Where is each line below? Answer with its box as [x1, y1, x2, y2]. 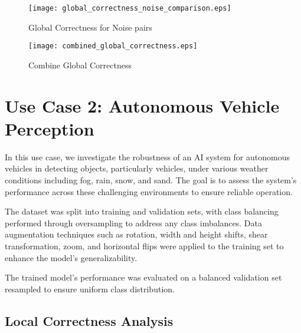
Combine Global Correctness [28, 58, 132, 71]
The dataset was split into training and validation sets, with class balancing [5, 205, 279, 217]
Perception [5, 116, 94, 140]
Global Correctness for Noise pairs [28, 21, 152, 33]
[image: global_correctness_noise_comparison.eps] [28, 4, 231, 12]
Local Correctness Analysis [5, 311, 174, 329]
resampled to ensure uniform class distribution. [5, 282, 175, 295]
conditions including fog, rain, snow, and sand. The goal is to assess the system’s [5, 174, 297, 186]
